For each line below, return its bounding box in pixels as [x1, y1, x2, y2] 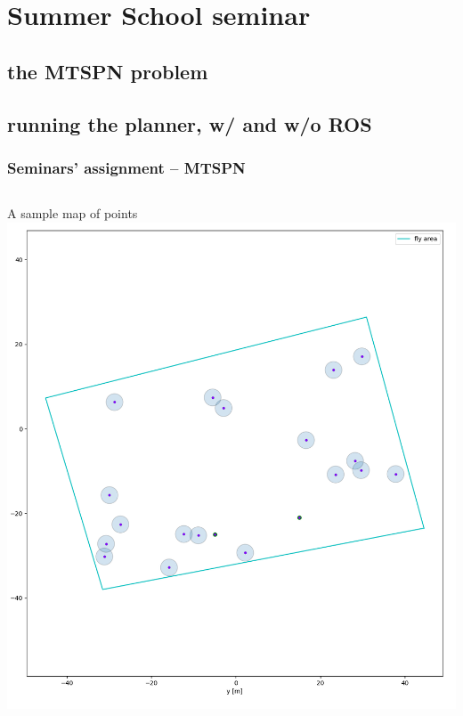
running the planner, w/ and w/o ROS [7, 110, 372, 137]
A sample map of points [7, 204, 138, 223]
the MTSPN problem [7, 57, 208, 85]
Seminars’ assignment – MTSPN [7, 156, 246, 178]
